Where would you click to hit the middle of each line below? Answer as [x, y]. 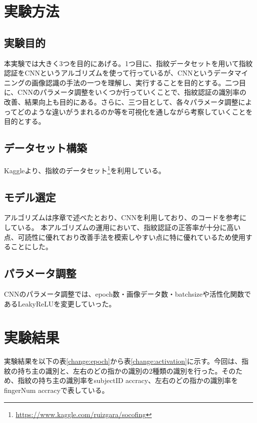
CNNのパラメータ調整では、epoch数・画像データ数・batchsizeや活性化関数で [128, 293]
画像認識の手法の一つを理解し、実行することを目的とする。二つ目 [139, 82]
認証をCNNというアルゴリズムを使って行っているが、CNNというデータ [119, 73]
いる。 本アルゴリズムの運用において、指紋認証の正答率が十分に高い [129, 227]
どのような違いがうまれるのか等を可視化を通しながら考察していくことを [135, 111]
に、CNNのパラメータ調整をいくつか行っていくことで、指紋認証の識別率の [125, 92]
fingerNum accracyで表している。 [56, 390]
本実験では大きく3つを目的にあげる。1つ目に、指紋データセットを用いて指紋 [128, 63]
